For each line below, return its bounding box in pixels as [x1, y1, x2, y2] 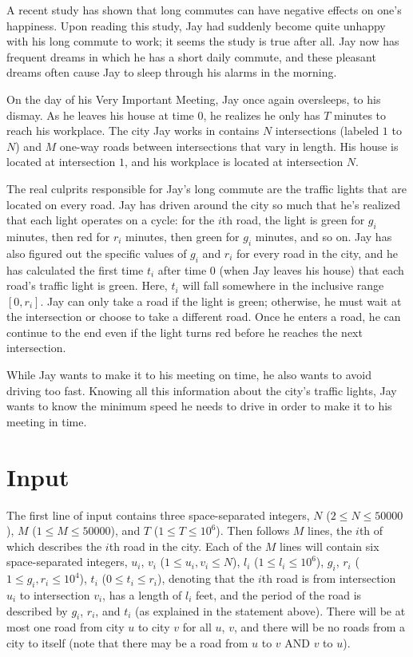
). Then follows [216, 522, 290, 539]
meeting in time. [6, 413, 87, 429]
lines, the [308, 522, 352, 539]
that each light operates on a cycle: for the [6, 212, 215, 228]
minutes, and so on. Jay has [255, 228, 392, 244]
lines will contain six [280, 537, 379, 554]
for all [182, 619, 212, 635]
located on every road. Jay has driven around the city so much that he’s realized [6, 196, 400, 212]
